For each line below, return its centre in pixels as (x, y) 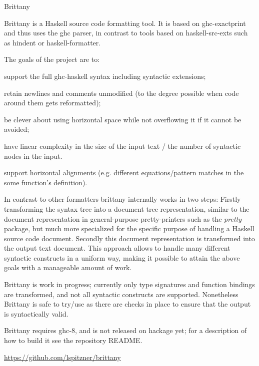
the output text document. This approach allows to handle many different (117, 248)
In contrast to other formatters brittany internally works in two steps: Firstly (122, 199)
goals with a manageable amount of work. (68, 267)
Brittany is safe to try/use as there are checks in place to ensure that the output (127, 304)
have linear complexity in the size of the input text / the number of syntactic (122, 146)
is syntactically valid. (36, 313)
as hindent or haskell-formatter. (52, 42)
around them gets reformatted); (52, 103)
